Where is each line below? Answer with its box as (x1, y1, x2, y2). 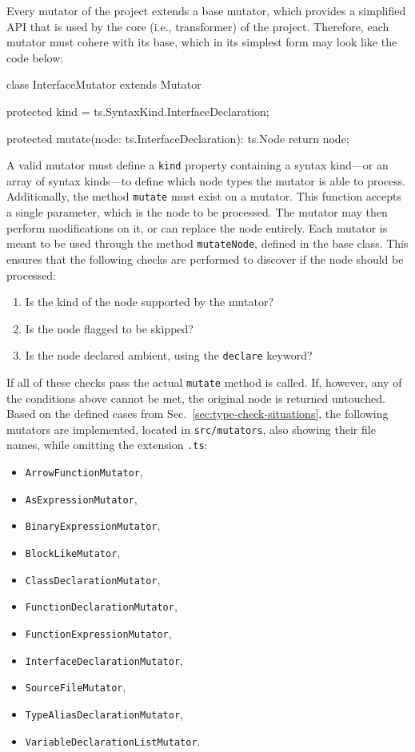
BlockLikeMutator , (25, 544, 121, 561)
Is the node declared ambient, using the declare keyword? (25, 347, 313, 364)
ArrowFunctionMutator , (25, 464, 143, 480)
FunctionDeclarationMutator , (25, 598, 178, 615)
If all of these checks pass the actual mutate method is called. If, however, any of (6, 373, 402, 390)
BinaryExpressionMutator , (25, 517, 161, 534)
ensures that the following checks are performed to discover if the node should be (6, 250, 404, 267)
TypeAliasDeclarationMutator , (25, 706, 183, 722)
